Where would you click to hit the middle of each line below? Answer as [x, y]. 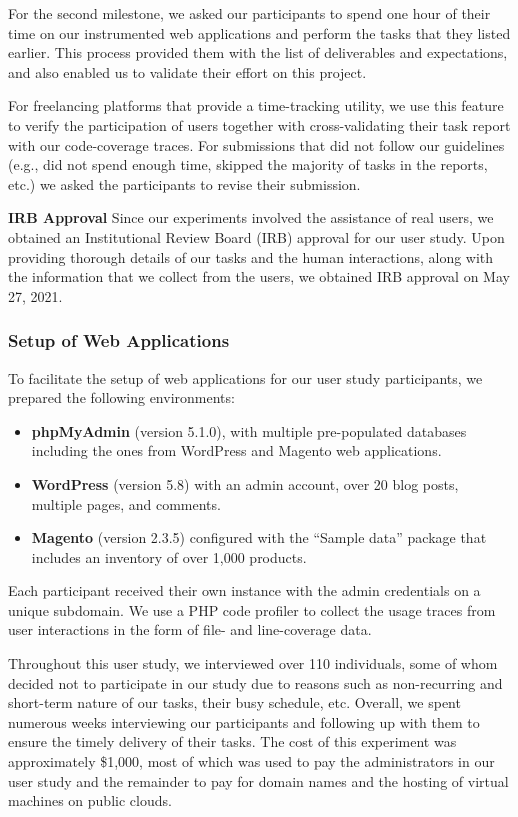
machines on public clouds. [90, 800]
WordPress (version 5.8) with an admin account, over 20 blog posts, [245, 483]
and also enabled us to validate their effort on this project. [187, 71]
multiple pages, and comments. [126, 503]
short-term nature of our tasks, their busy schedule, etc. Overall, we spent [234, 702]
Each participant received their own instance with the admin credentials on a [244, 590]
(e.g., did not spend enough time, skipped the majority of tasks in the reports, [248, 164]
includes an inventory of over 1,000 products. [169, 556]
